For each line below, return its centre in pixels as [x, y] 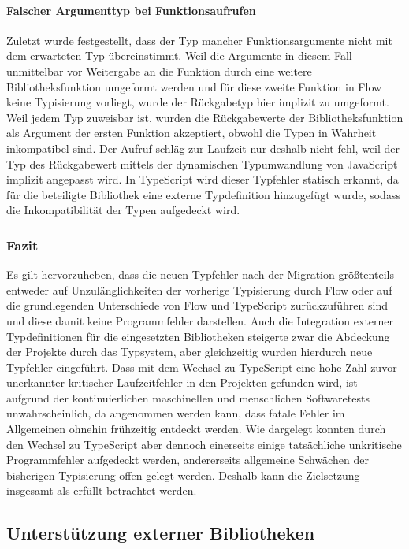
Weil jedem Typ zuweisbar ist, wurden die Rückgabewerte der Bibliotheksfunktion [205, 117]
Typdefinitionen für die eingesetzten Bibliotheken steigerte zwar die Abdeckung [198, 336]
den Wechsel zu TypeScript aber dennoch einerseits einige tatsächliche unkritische [204, 444]
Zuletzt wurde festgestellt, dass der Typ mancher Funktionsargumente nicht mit [199, 40]
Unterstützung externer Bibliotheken [161, 533]
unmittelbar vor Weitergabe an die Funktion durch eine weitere [159, 70]
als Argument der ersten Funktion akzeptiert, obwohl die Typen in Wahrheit [191, 133]
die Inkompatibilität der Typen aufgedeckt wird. [123, 210]
